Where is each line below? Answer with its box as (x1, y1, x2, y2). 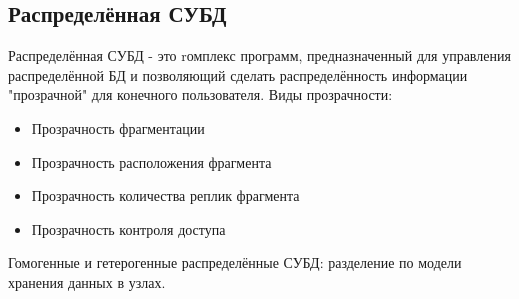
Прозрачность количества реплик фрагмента (31, 185, 300, 206)
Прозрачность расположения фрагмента (31, 151, 272, 172)
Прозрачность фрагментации (31, 117, 205, 138)
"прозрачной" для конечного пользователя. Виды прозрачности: (8, 84, 393, 105)
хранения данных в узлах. (8, 271, 166, 292)
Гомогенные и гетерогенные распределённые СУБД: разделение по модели (8, 252, 462, 273)
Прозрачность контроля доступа (31, 218, 226, 239)
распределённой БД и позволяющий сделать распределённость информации (8, 64, 468, 85)
